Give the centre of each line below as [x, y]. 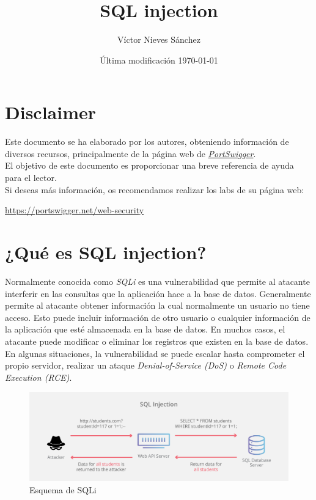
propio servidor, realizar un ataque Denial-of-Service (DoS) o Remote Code [146, 365]
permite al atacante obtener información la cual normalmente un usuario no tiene [157, 305]
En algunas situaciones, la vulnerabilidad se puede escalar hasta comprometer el [155, 353]
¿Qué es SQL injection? [106, 252]
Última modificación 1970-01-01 [159, 60]
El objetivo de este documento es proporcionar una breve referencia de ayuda [149, 165]
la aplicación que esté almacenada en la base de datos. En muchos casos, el [145, 329]
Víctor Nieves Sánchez [159, 39]
